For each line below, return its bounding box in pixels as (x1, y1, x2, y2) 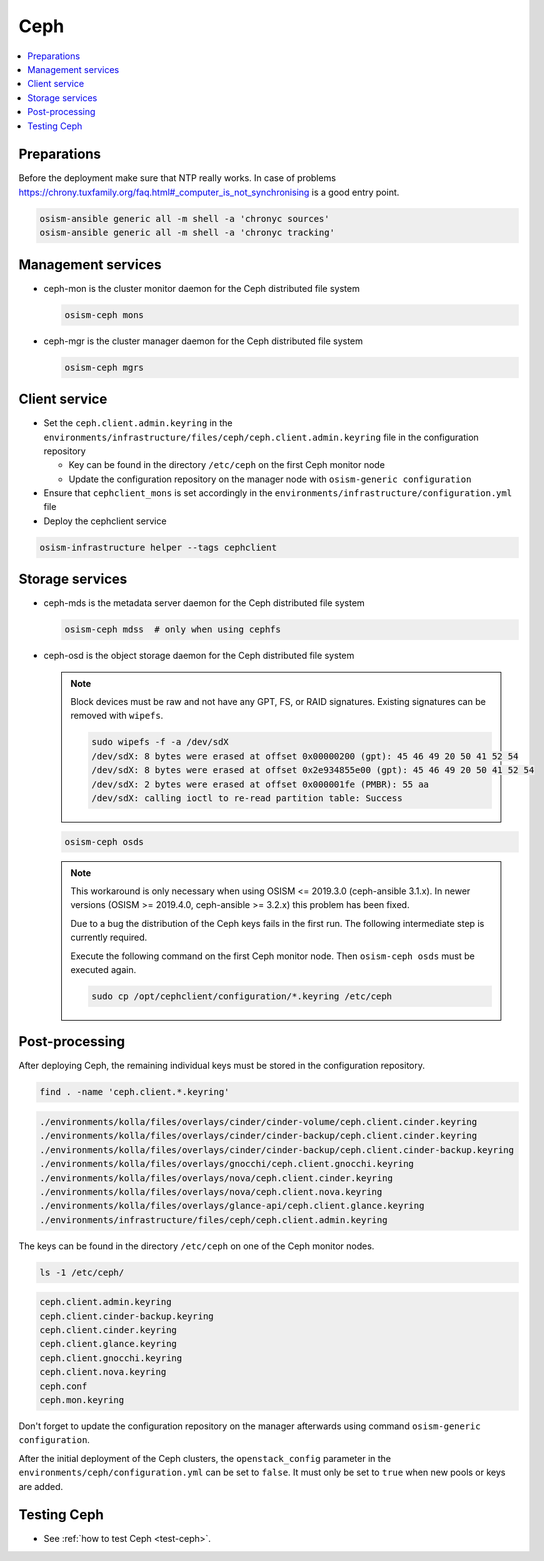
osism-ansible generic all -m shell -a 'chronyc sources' (39, 213, 330, 224)
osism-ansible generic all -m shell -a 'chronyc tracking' (39, 227, 335, 239)
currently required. (70, 931, 148, 944)
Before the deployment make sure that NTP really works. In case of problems (18, 172, 337, 184)
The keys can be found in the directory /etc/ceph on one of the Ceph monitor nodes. (18, 1240, 375, 1252)
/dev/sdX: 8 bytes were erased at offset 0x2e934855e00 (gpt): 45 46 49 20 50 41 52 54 (91, 765, 535, 776)
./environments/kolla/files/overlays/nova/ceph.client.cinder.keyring (39, 1172, 394, 1184)
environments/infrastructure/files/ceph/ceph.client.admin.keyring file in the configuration (43, 431, 479, 443)
